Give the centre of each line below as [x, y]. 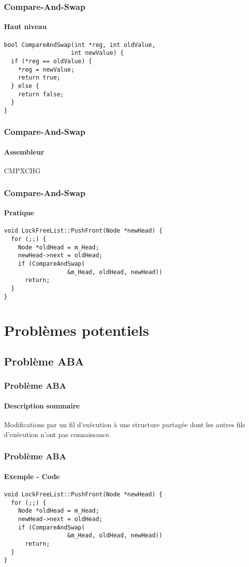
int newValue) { [97, 53]
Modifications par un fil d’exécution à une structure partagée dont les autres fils [124, 425]
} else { [25, 86]
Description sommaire [42, 405]
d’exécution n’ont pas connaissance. [58, 434]
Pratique [19, 213]
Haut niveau [25, 26]
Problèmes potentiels [77, 330]
